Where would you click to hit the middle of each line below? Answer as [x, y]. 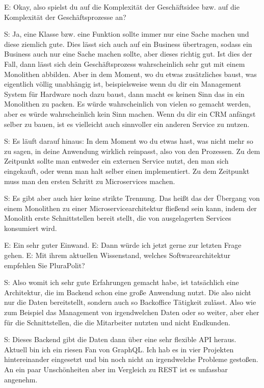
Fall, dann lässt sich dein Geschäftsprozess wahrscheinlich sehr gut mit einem [125, 63]
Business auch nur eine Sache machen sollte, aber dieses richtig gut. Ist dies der [128, 54]
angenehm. [21, 379]
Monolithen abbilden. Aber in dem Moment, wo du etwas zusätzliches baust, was [130, 74]
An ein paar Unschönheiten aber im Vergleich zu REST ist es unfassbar [116, 369]
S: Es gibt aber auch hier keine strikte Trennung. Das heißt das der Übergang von [132, 198]
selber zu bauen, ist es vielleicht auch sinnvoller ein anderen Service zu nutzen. [127, 124]
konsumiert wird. [31, 228]
